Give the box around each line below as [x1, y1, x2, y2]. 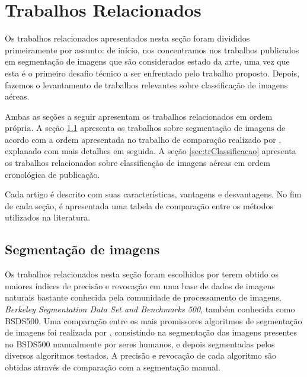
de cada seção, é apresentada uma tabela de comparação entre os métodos [5, 199, 274, 212]
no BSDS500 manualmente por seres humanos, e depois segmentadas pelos [5, 337, 275, 350]
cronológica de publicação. [5, 168, 100, 180]
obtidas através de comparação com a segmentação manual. [5, 360, 220, 373]
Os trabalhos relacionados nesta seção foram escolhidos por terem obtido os [5, 268, 279, 280]
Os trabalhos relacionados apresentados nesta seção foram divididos [5, 32, 250, 44]
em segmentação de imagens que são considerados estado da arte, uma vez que [5, 55, 290, 68]
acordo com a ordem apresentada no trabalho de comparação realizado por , [5, 133, 282, 145]
